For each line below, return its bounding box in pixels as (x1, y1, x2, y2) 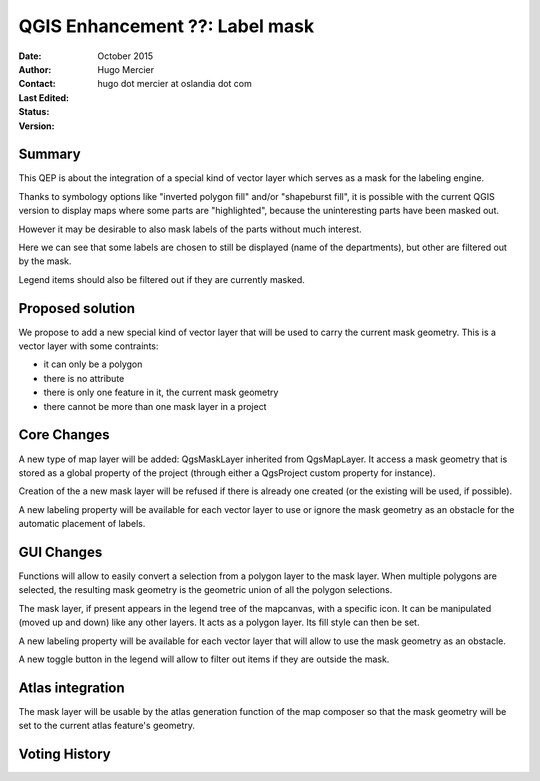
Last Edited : (18, 91, 70, 104)
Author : (18, 63, 52, 75)
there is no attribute (43, 372, 125, 384)
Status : (18, 106, 50, 118)
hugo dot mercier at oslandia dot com (97, 78, 252, 90)
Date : (18, 50, 42, 62)
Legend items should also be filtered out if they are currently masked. (18, 273, 305, 285)
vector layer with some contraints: (18, 340, 159, 352)
